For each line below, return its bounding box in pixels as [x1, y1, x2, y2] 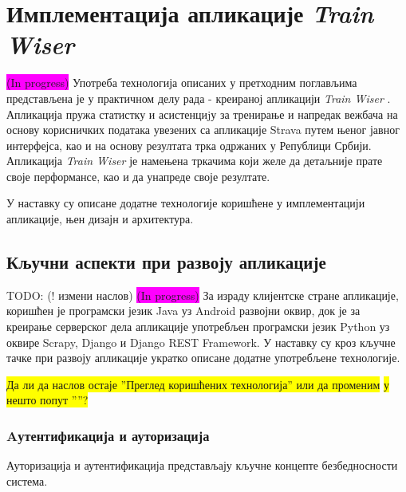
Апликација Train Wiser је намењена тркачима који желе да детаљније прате [6, 152, 383, 169]
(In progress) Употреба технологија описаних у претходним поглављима [6, 74, 357, 91]
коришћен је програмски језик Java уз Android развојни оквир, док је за [6, 302, 361, 319]
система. [6, 472, 48, 489]
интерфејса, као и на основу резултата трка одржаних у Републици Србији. [6, 136, 372, 153]
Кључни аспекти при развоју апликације [6, 250, 326, 274]
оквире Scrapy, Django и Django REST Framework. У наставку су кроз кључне [6, 333, 396, 350]
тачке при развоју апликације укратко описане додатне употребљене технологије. [6, 349, 400, 366]
